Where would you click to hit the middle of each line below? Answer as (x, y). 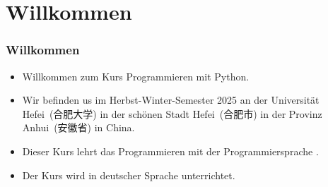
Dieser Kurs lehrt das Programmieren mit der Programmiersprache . (170, 151)
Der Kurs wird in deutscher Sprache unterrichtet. (129, 175)
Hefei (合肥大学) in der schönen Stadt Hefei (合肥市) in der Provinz (172, 113)
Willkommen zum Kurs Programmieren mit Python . (136, 76)
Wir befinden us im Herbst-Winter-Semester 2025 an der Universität (171, 100)
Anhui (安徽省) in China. (78, 127)
